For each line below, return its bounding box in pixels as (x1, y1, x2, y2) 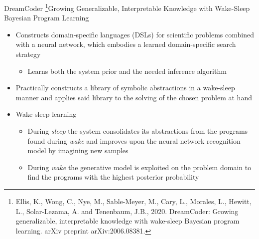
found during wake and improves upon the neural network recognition (27, 135, 241, 146)
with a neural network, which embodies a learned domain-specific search (15, 39, 236, 49)
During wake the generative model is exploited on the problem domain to (27, 162, 252, 172)
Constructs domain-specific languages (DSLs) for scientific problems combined (15, 29, 254, 39)
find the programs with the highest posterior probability (27, 172, 199, 182)
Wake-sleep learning (15, 109, 77, 119)
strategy (15, 49, 41, 59)
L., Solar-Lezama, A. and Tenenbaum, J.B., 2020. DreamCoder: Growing (15, 206, 239, 216)
